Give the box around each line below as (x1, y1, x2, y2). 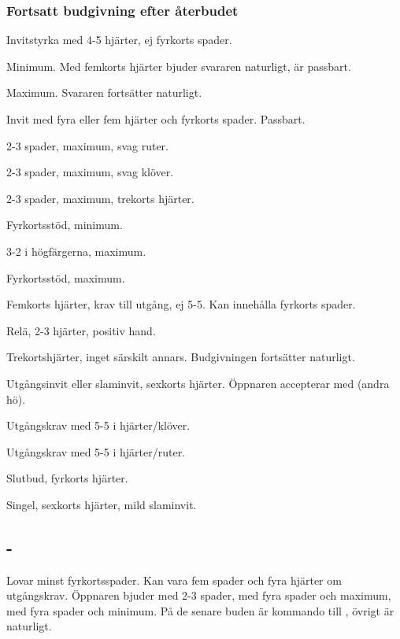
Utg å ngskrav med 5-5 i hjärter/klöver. (6, 417, 191, 434)
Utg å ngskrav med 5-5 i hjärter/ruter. (6, 443, 186, 460)
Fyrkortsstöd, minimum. (6, 216, 123, 233)
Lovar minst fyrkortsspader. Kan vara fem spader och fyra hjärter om (6, 571, 342, 588)
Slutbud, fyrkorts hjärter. (6, 470, 128, 486)
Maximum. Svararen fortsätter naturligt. (6, 84, 202, 101)
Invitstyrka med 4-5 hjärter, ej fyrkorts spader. (6, 31, 232, 48)
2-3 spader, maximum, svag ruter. (6, 137, 169, 153)
